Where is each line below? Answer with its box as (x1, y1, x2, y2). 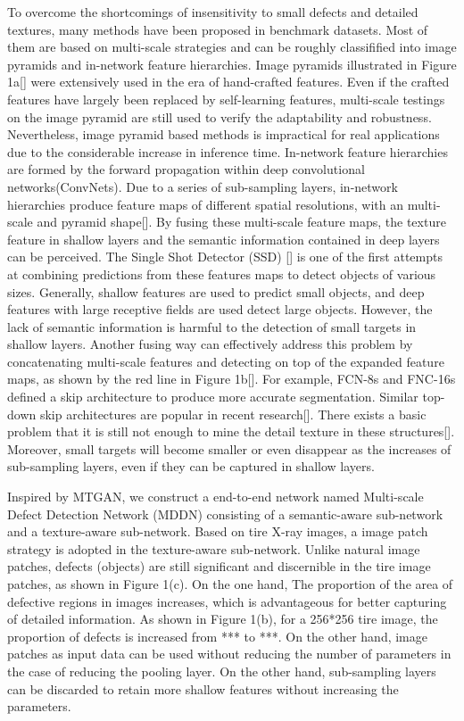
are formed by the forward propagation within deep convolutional (7, 160, 365, 178)
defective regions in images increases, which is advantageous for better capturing (7, 592, 447, 610)
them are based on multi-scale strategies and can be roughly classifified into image (7, 37, 457, 56)
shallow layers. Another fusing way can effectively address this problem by (7, 335, 413, 353)
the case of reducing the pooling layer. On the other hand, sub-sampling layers (7, 661, 436, 680)
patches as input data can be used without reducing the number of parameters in (7, 644, 452, 663)
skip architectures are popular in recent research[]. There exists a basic (39, 404, 427, 423)
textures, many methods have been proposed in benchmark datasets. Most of (7, 20, 428, 38)
